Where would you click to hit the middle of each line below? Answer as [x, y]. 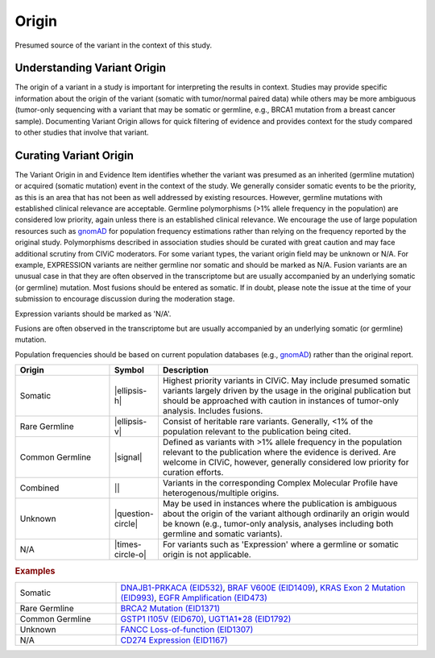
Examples [35, 571]
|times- [128, 544]
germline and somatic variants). [222, 534]
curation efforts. [193, 473]
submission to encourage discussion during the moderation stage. [125, 299]
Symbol [129, 370]
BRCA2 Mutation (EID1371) [170, 608]
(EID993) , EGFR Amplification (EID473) [194, 598]
